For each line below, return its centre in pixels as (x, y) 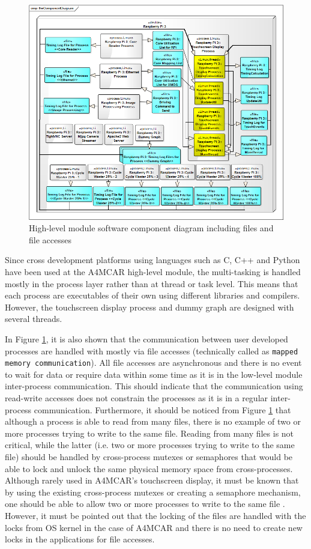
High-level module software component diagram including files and (151, 228)
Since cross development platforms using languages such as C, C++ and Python (152, 260)
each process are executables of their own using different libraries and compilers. (152, 295)
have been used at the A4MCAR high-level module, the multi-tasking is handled (153, 271)
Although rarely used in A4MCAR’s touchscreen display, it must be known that (152, 480)
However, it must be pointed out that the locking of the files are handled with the (155, 515)
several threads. (34, 319)
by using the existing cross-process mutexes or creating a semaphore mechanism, (153, 492)
